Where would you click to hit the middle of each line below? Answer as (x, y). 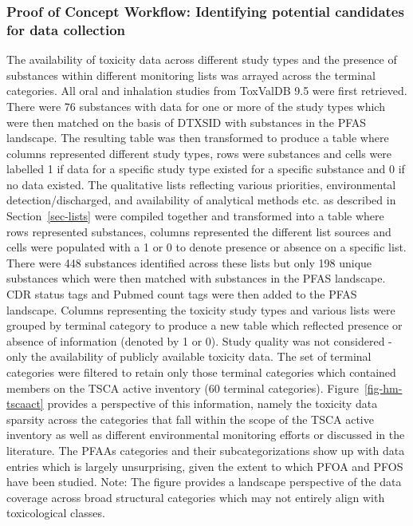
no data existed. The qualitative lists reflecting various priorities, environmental (201, 184)
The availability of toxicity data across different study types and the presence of (202, 59)
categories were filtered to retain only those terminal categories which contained (201, 372)
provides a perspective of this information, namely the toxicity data (212, 403)
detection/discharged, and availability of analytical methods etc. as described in (201, 200)
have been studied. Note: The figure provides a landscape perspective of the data (204, 482)
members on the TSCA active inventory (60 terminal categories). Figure (183, 388)
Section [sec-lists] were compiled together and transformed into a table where (195, 216)
